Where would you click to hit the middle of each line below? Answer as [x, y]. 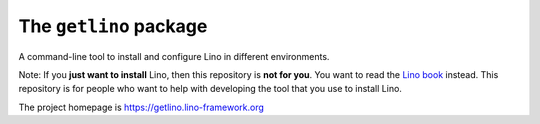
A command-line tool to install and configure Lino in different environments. [174, 56]
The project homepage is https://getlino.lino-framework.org [141, 107]
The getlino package [113, 26]
